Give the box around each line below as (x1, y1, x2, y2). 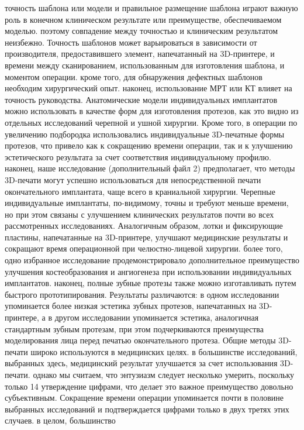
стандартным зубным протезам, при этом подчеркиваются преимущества (5, 322, 264, 335)
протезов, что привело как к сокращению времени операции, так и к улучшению (5, 139, 293, 152)
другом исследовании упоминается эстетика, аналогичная (54, 311, 259, 324)
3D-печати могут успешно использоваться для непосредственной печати (5, 173, 261, 185)
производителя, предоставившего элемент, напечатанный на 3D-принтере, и (5, 47, 275, 60)
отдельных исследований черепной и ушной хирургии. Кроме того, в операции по (5, 116, 298, 128)
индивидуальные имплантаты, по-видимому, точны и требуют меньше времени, (5, 197, 289, 209)
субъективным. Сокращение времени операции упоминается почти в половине (5, 391, 284, 404)
